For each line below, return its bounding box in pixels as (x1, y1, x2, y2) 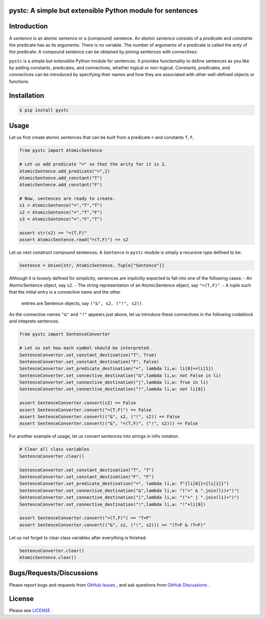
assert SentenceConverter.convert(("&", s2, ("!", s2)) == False (19, 414, 180, 420)
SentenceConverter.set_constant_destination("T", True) (19, 352, 157, 358)
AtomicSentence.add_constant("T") (19, 175, 103, 181)
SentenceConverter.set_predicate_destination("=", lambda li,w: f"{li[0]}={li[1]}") (19, 481, 229, 486)
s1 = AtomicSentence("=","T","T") (19, 203, 103, 208)
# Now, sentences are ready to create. (19, 196, 115, 201)
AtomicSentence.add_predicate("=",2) (19, 168, 110, 174)
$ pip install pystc (19, 107, 69, 113)
